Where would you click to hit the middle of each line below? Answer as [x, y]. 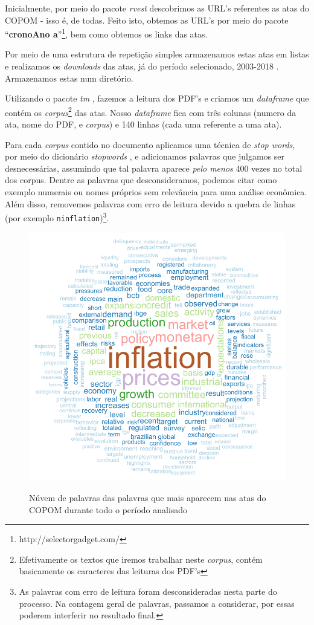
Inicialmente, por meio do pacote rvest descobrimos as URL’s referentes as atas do [157, 8]
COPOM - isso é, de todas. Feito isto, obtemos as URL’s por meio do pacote [147, 20]
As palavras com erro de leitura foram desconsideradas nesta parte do [148, 591]
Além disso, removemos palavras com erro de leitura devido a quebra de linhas [150, 203]
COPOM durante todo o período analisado [108, 509]
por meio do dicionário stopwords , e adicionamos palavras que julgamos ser [145, 156]
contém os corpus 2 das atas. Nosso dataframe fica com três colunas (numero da [151, 111]
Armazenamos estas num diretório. [69, 78]
